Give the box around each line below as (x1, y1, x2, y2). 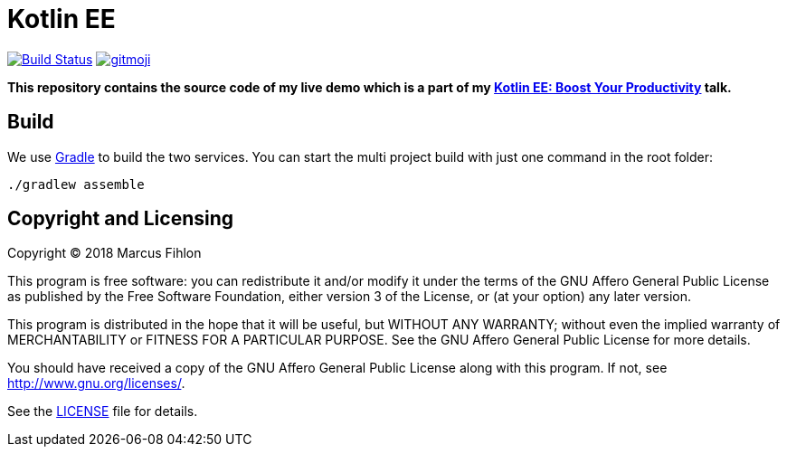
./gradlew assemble (7, 176, 145, 192)
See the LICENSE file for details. (7, 403, 198, 420)
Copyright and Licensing (7, 207, 234, 231)
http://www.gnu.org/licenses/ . (7, 375, 185, 392)
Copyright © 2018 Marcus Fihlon (7, 245, 202, 261)
